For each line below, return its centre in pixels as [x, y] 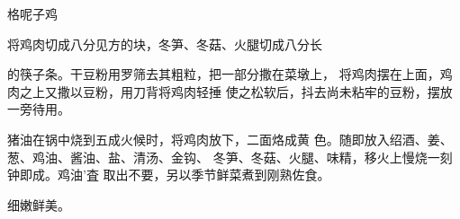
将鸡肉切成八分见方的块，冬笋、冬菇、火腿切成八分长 [165, 44]
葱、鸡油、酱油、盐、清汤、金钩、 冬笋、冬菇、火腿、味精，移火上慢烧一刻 [230, 157]
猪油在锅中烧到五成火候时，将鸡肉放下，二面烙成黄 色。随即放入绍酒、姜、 [230, 139]
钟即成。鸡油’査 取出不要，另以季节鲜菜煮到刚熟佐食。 [169, 175]
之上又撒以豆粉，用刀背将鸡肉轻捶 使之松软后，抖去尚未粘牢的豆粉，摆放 [236, 91]
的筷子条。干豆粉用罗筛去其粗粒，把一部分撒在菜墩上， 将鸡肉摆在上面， [224, 74]
